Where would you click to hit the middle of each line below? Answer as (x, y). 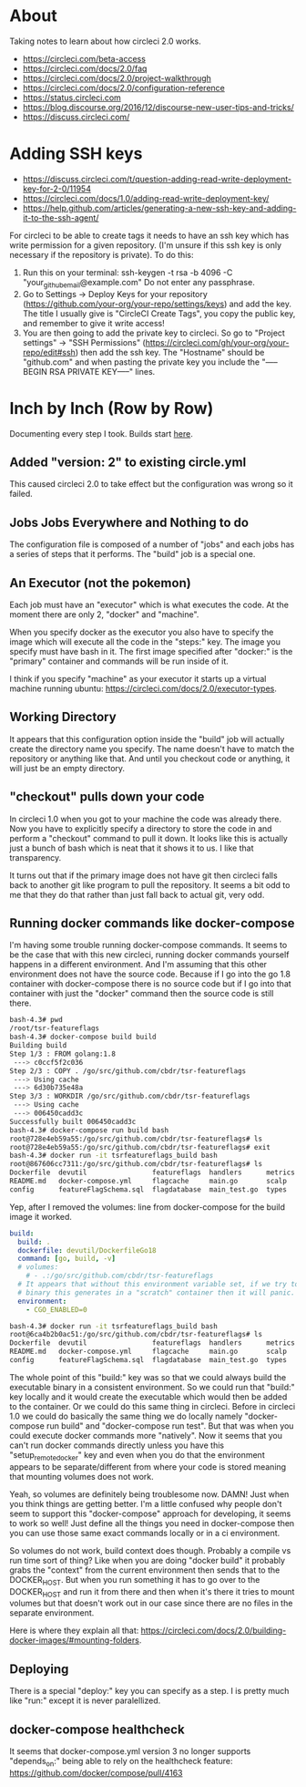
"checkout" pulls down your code (107, 797)
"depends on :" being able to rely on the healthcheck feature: (122, 1762)
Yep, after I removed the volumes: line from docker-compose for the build (147, 1207)
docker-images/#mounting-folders (74, 1640)
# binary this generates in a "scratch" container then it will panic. (157, 1292)
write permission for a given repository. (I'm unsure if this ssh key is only (146, 245)
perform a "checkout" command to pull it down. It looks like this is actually (149, 838)
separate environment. (52, 1613)
